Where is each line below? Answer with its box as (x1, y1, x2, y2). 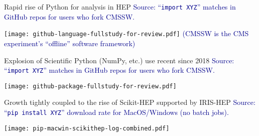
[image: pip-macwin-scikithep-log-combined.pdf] (4, 124, 170, 132)
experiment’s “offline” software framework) (4, 38, 136, 48)
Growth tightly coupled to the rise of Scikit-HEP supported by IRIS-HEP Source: (4, 97, 255, 107)
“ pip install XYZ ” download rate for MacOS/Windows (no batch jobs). (4, 107, 229, 117)
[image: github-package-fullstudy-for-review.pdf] (4, 82, 177, 90)
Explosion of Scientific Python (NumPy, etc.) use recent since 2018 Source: (4, 55, 234, 65)
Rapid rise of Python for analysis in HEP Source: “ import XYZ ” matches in (4, 2, 236, 12)
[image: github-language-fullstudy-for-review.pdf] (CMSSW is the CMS (4, 28, 249, 39)
